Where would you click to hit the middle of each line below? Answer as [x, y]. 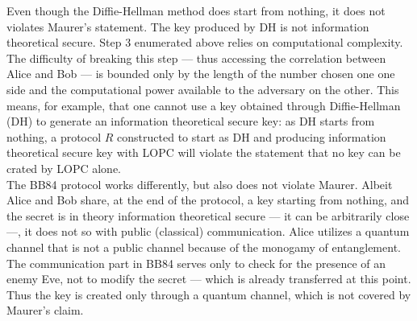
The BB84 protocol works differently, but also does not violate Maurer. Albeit [200, 184]
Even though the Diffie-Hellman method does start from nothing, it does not [196, 10]
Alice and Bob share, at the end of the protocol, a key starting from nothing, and [208, 200]
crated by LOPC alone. [64, 168]
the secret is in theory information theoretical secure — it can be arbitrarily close [208, 215]
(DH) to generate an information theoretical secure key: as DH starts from [191, 121]
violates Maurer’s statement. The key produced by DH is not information [188, 26]
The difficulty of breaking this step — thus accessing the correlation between [196, 58]
